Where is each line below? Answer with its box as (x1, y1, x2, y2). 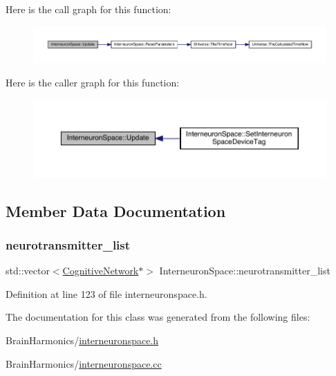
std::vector (6, 263, 50, 278)
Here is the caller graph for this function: (6, 75, 180, 90)
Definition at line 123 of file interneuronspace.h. (6, 286, 207, 301)
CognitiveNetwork (62, 263, 139, 278)
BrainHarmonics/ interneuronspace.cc (6, 356, 162, 370)
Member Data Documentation (6, 200, 226, 221)
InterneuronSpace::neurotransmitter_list (159, 263, 330, 278)
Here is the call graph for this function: (6, 2, 171, 16)
